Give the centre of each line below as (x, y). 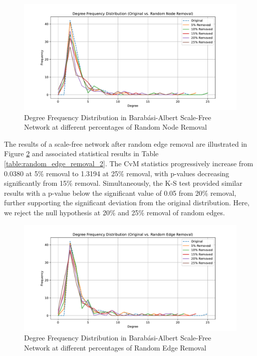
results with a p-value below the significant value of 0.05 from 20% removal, (120, 193)
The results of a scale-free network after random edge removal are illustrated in (126, 143)
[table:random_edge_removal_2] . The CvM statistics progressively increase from (129, 163)
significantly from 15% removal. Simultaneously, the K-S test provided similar (123, 183)
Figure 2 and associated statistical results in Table (81, 153)
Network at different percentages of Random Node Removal (115, 127)
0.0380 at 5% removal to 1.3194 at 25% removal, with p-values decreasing (117, 173)
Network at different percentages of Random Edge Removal (115, 347)
